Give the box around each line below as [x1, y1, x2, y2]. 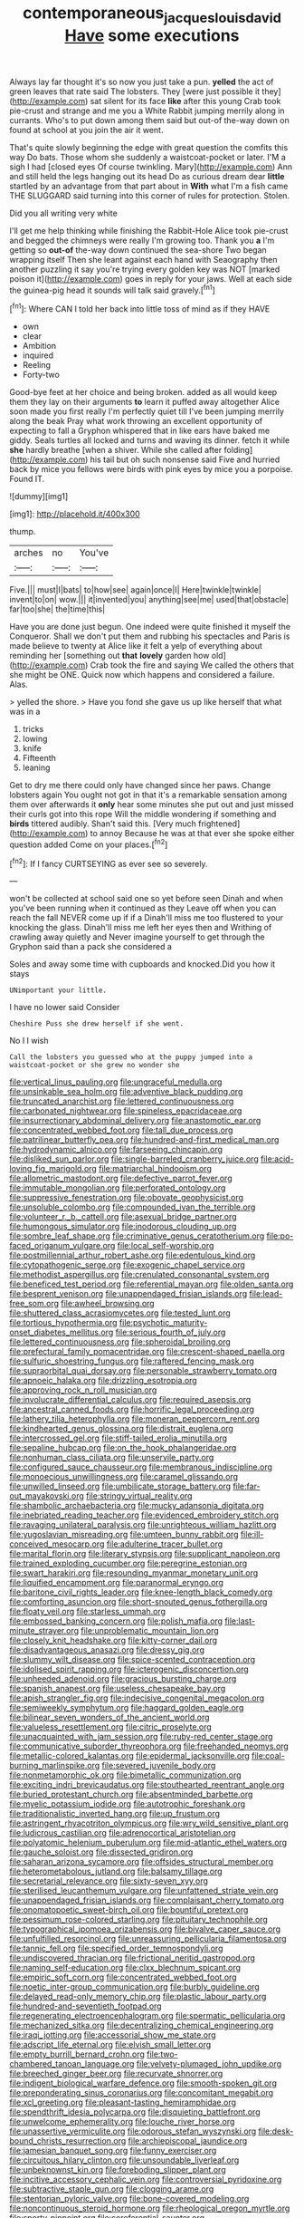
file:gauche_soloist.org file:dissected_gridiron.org [9, 1847, 194, 1857]
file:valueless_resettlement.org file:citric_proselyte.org [9, 1721, 213, 1732]
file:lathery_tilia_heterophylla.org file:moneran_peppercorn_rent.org [9, 1413, 260, 1424]
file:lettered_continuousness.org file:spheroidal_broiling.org [9, 1336, 231, 1347]
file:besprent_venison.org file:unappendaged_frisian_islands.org [9, 1288, 248, 1299]
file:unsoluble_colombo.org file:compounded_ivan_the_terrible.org [9, 1201, 256, 1212]
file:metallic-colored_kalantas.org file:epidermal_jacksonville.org [9, 1750, 251, 1761]
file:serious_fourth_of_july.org [115, 1326, 226, 1338]
